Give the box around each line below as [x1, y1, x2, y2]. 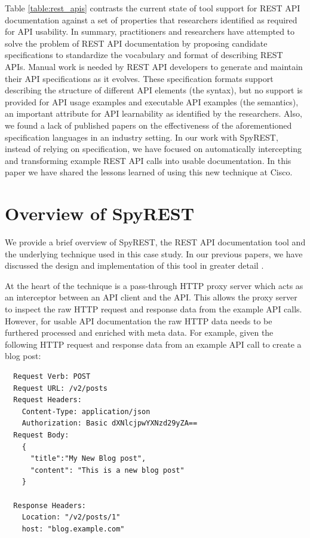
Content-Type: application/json [22, 407, 151, 416]
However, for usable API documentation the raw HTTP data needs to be [5, 314, 272, 327]
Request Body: [13, 430, 69, 439]
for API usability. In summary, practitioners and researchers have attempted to [5, 25, 295, 38]
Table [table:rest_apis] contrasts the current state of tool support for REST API [5, 2, 300, 14]
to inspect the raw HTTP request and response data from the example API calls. [5, 303, 302, 315]
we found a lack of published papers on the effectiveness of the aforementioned [5, 118, 292, 131]
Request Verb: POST [13, 372, 91, 381]
